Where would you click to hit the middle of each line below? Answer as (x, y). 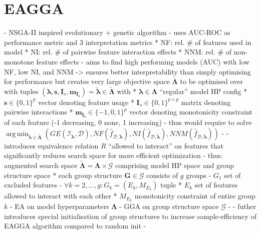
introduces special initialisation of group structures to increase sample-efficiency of (130, 216)
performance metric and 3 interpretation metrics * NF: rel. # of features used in (128, 42)
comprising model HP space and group (175, 165)
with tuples (21, 91)
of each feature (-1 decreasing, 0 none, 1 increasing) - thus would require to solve (128, 122)
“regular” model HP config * (203, 91)
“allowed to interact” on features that (166, 145)
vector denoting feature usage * (86, 102)
